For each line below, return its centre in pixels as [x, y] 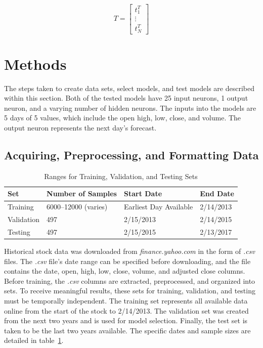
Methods [35, 63]
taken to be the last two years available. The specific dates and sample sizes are [127, 330]
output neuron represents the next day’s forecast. [80, 128]
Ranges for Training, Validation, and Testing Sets [121, 176]
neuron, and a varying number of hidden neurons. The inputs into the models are [130, 107]
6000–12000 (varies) [77, 207]
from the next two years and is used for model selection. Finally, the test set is [126, 320]
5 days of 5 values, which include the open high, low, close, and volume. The [123, 118]
